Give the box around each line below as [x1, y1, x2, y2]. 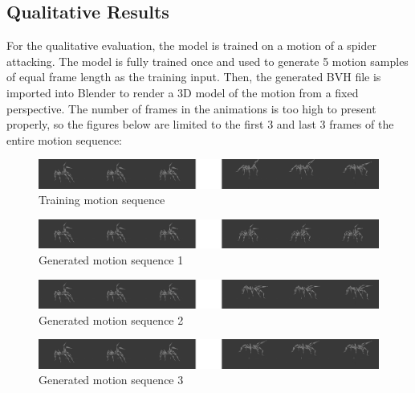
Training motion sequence [39, 191, 165, 208]
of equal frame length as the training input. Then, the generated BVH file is [6, 68, 381, 85]
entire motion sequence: [6, 131, 122, 148]
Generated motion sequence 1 [39, 252, 184, 268]
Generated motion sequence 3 [39, 371, 184, 388]
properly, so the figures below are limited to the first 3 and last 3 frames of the [6, 116, 394, 133]
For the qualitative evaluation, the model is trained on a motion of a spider [6, 37, 376, 54]
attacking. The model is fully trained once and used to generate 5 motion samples [6, 52, 409, 69]
